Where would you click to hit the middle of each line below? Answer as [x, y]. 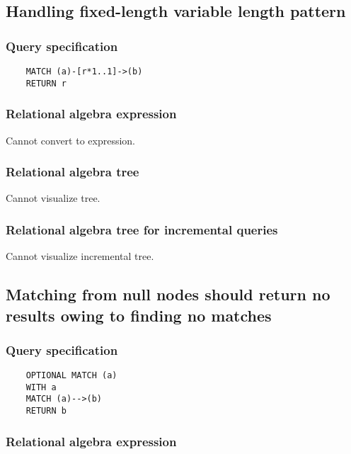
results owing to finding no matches [139, 315]
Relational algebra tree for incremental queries [142, 229]
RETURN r [46, 83]
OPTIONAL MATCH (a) [71, 376]
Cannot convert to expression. [71, 140]
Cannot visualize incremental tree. [80, 256]
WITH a [41, 387]
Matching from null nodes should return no [168, 294]
